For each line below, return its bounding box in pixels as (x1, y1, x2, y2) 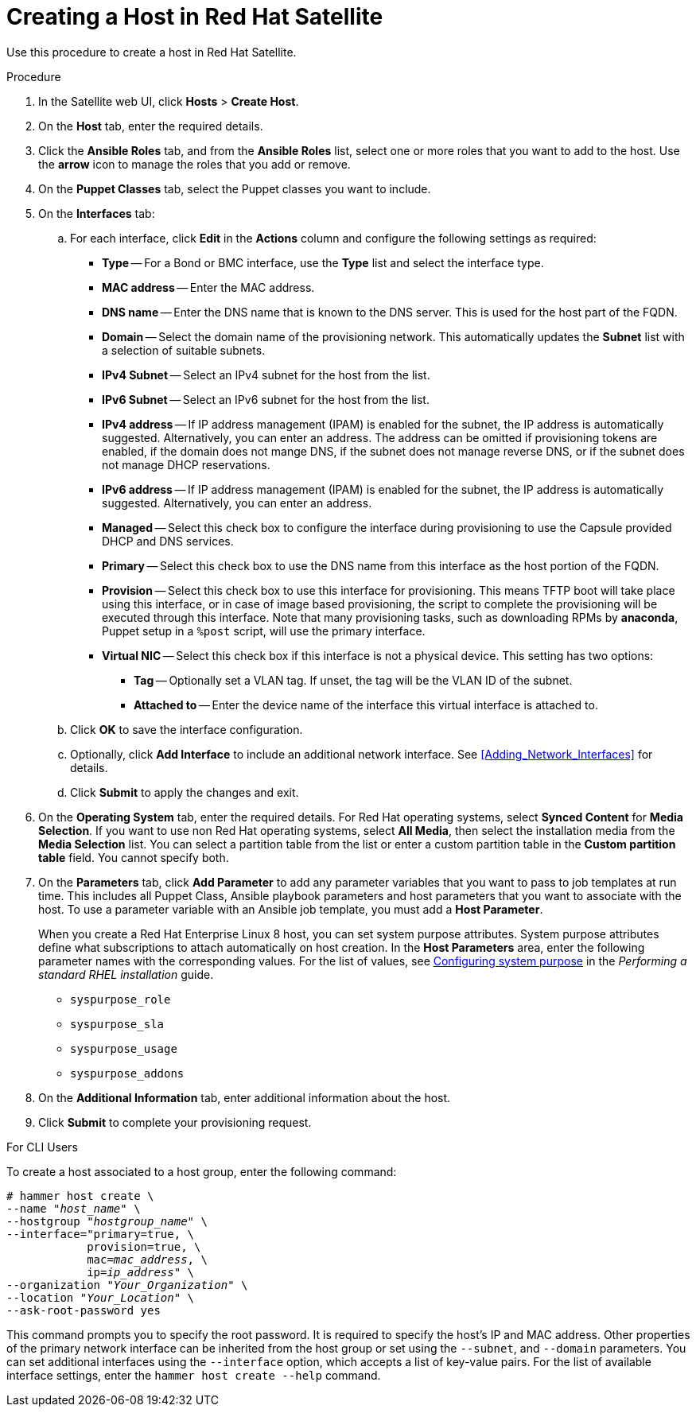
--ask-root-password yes (6, 1303, 161, 1317)
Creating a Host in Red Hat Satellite (6, 3, 383, 30)
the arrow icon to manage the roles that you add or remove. (38, 157, 351, 171)
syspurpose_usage (70, 1042, 177, 1055)
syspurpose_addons (70, 1066, 185, 1080)
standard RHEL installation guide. (38, 967, 214, 981)
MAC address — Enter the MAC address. (102, 280, 315, 294)
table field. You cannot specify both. (38, 850, 229, 864)
